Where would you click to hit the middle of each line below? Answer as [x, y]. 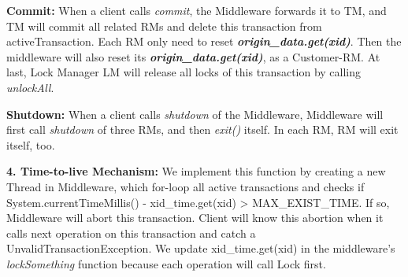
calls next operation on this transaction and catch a [131, 233]
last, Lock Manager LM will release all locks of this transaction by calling [184, 72]
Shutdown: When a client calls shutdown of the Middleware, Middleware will [195, 114]
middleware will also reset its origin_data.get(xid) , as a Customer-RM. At [193, 56]
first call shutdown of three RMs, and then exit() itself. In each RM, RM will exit [202, 129]
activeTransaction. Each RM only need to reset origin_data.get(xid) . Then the [204, 41]
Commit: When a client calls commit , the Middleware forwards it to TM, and [197, 10]
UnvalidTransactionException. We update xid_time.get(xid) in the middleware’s [201, 248]
